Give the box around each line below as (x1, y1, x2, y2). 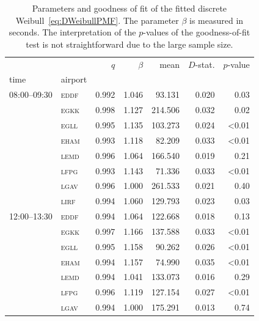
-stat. (195, 57, 215, 70)
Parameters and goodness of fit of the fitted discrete (32, 2, 227, 14)
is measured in (189, 13, 244, 26)
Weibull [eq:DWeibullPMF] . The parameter (15, 13, 179, 26)
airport (60, 73, 87, 86)
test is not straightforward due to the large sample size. (26, 37, 233, 50)
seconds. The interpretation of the (9, 26, 136, 39)
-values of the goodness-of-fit (143, 26, 250, 39)
